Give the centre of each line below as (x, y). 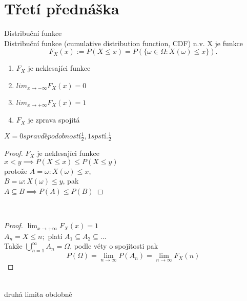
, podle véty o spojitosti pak (114, 246)
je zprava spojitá (54, 120)
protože (16, 170)
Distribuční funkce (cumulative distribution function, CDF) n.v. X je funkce (124, 43)
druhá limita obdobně (38, 294)
